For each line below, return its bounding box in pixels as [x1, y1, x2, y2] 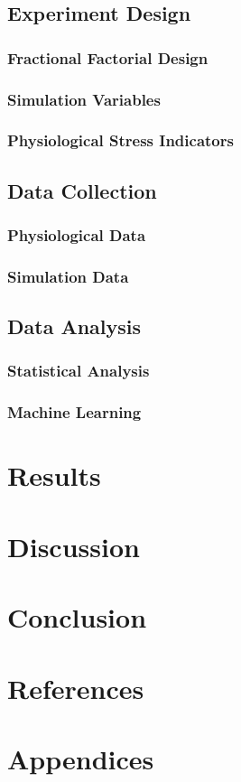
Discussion [7, 527, 140, 564]
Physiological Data [7, 224, 146, 247]
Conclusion [7, 599, 147, 636]
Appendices [7, 740, 154, 777]
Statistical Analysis [7, 359, 150, 382]
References [7, 669, 144, 706]
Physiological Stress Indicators [7, 129, 234, 152]
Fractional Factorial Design [7, 46, 209, 69]
